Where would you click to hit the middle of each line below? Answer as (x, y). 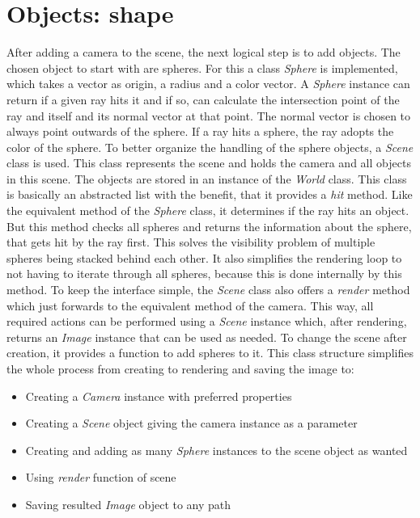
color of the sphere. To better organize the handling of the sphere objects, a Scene (210, 147)
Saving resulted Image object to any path (128, 504)
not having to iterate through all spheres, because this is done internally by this (204, 274)
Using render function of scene (101, 477)
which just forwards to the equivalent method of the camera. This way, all (190, 305)
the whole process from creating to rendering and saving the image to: (180, 368)
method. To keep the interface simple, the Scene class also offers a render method (208, 290)
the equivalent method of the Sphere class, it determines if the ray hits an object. (208, 211)
